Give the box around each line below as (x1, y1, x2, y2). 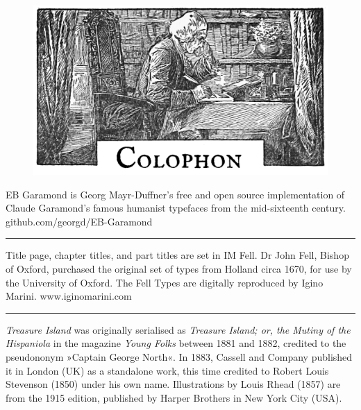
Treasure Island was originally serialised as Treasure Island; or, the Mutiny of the (6, 322, 351, 336)
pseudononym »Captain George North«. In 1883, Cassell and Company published (6, 350, 353, 364)
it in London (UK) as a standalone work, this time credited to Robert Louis (6, 363, 329, 377)
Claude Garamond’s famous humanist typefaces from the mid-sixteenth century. (6, 200, 346, 215)
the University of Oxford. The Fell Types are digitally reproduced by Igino (6, 275, 324, 289)
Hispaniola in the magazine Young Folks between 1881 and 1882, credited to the (6, 336, 346, 350)
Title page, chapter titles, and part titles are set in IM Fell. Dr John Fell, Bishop (6, 248, 349, 262)
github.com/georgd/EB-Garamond (6, 214, 153, 228)
